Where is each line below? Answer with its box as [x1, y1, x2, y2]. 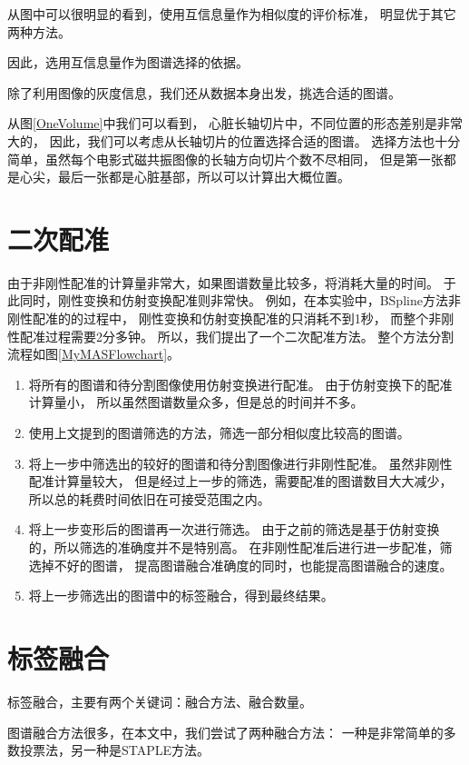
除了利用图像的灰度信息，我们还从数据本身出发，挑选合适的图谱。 [7, 83, 401, 102]
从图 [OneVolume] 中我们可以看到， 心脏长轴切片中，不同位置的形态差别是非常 [7, 114, 464, 133]
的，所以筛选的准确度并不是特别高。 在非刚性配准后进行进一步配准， [28, 538, 440, 556]
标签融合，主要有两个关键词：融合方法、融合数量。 [7, 691, 312, 710]
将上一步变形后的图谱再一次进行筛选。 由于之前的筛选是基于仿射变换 [28, 520, 440, 539]
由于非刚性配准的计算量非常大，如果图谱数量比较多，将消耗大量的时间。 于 [7, 273, 456, 292]
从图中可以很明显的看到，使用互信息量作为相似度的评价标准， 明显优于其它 [7, 5, 456, 23]
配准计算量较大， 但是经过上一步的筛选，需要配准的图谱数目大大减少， [28, 472, 453, 491]
